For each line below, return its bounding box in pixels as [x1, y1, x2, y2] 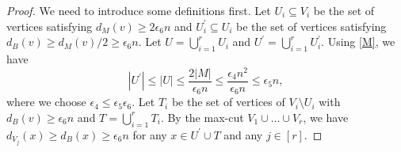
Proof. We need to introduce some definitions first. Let [6, 2, 271, 18]
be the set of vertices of [171, 93, 285, 110]
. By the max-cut [160, 108, 244, 125]
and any [223, 126, 263, 142]
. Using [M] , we [321, 33, 395, 50]
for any [132, 126, 167, 142]
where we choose [6, 93, 86, 110]
